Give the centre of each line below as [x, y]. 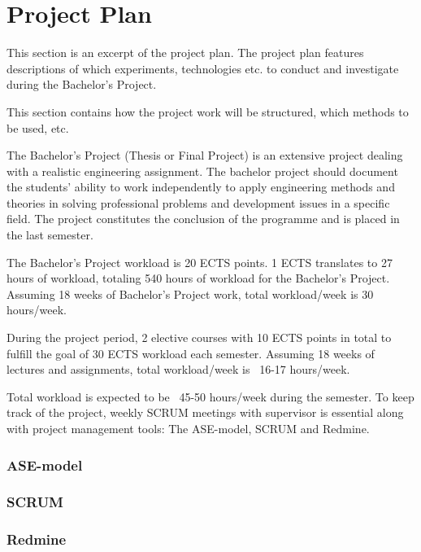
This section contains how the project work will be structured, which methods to [208, 111]
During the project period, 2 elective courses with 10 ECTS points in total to [199, 337]
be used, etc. [38, 127]
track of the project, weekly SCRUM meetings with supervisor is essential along [205, 412]
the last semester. [50, 235]
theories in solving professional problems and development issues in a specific [198, 202]
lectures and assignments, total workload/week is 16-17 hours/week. [178, 369]
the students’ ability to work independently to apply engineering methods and [201, 187]
